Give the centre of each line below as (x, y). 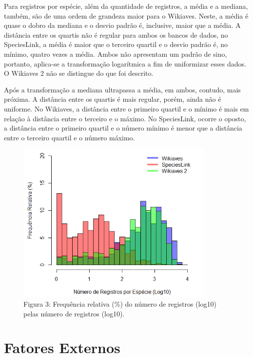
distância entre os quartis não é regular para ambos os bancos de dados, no (116, 34)
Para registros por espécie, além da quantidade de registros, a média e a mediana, (126, 6)
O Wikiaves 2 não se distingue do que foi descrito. (79, 73)
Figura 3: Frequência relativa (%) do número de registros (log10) (120, 304)
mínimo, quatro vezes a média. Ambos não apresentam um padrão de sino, (116, 54)
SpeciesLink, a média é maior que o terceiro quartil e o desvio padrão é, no (116, 44)
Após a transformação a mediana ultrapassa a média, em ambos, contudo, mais (122, 89)
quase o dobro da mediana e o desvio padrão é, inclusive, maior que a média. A (122, 25)
